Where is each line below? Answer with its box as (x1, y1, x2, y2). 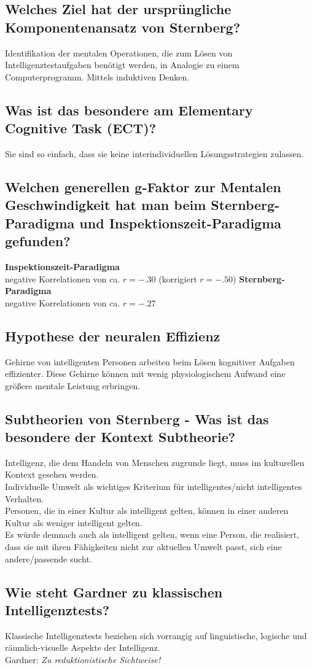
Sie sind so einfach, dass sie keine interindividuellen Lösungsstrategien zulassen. (5, 147, 304, 160)
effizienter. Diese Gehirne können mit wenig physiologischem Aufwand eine (5, 367, 286, 380)
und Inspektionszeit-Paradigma (79, 213, 282, 232)
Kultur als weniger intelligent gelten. (5, 516, 142, 529)
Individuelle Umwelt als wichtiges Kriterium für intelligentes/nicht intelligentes (5, 480, 302, 493)
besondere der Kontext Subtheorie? (5, 427, 236, 446)
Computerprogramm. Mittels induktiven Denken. (5, 70, 190, 83)
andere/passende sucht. (5, 552, 92, 565)
